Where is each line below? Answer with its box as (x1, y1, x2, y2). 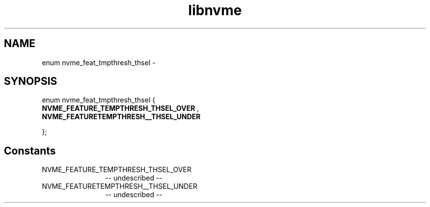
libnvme (188, 2, 242, 19)
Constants (4, 144, 56, 157)
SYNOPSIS (4, 75, 57, 88)
